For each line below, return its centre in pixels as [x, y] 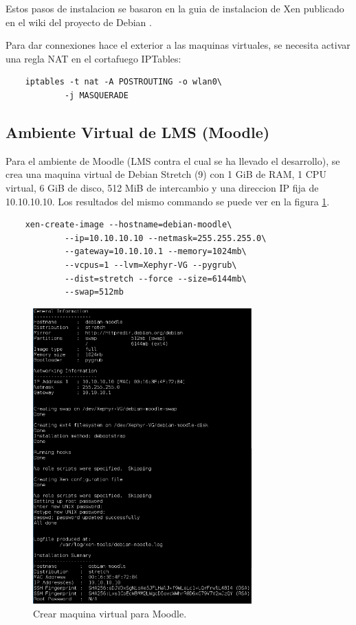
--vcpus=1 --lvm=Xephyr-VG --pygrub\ [151, 265]
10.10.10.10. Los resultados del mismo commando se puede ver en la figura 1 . [168, 201]
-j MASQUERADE [96, 95]
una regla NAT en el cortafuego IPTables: [93, 58]
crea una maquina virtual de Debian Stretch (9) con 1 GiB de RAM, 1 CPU [166, 174]
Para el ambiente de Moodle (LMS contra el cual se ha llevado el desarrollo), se [173, 160]
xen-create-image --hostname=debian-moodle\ [129, 225]
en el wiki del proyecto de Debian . [79, 22]
